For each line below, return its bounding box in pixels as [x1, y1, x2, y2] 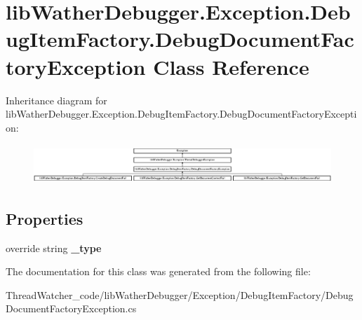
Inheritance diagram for [6, 92, 107, 107]
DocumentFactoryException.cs [6, 301, 137, 316]
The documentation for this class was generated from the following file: [6, 264, 311, 279]
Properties [6, 207, 83, 229]
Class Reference [153, 52, 309, 81]
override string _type [6, 240, 102, 255]
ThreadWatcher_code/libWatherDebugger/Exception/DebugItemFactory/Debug [6, 287, 354, 302]
